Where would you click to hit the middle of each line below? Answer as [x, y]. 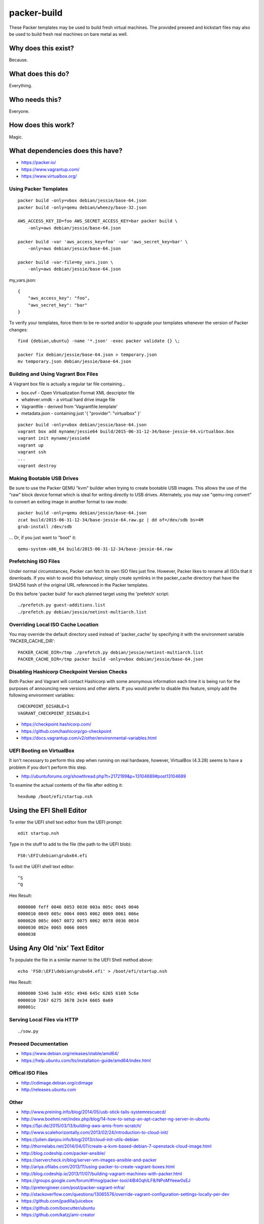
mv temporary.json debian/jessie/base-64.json [75, 362]
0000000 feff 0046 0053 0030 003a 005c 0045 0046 [78, 907]
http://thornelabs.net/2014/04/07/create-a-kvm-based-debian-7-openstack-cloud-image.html [117, 1146]
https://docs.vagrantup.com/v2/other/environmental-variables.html [89, 738]
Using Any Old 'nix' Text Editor [57, 948]
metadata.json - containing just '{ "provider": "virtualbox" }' [81, 413]
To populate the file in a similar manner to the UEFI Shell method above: [81, 960]
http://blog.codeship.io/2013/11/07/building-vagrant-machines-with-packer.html [102, 1174]
